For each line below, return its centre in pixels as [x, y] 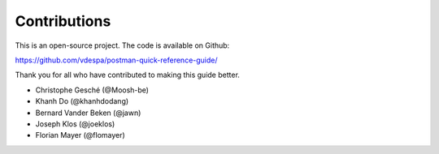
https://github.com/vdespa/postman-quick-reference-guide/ [117, 60]
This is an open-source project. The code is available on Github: [122, 45]
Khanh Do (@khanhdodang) [82, 101]
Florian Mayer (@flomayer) [80, 135]
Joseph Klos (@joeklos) [75, 124]
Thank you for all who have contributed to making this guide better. [127, 75]
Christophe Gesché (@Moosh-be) [92, 90]
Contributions [63, 21]
